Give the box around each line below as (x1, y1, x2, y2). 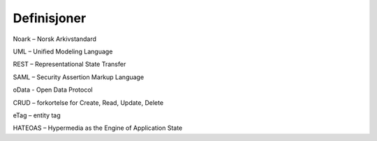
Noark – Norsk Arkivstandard (13, 35, 97, 43)
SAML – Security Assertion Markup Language (13, 73, 145, 81)
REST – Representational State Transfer (13, 60, 126, 69)
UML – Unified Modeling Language (13, 47, 113, 56)
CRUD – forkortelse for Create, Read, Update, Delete (13, 98, 164, 107)
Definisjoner (13, 10, 87, 26)
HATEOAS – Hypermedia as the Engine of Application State (13, 124, 183, 132)
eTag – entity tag (13, 111, 61, 119)
